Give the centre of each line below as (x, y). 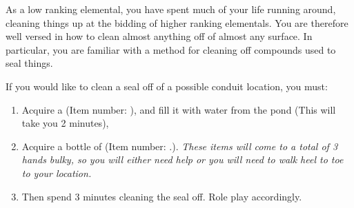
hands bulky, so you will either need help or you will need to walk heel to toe (183, 159)
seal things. (29, 63)
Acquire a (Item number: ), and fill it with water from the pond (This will (179, 109)
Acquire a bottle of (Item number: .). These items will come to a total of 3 (180, 146)
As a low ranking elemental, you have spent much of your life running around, (171, 9)
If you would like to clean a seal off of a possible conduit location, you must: (167, 86)
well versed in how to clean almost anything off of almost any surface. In (159, 36)
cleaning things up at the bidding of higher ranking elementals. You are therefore (177, 22)
